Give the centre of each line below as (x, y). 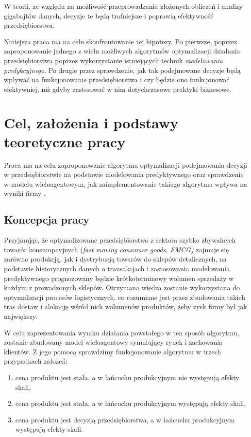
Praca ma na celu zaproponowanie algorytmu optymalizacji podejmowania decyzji (125, 165)
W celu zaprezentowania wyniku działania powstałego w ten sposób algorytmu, (122, 332)
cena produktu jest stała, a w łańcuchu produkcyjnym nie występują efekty (127, 377)
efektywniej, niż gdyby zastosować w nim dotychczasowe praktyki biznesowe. (118, 89)
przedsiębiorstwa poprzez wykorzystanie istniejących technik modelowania (114, 60)
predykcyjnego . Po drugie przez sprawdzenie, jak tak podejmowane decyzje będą (122, 70)
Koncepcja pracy (47, 219)
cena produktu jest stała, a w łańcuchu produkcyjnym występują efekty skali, (131, 403)
